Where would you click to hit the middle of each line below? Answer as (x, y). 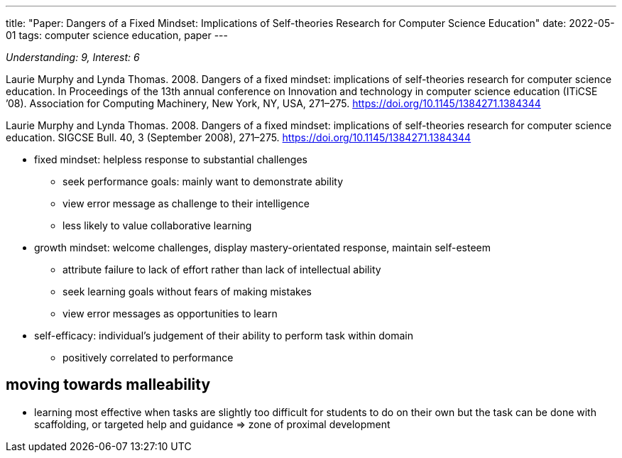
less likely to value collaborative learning (157, 225)
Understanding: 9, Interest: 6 (73, 57)
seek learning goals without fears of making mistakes (187, 291)
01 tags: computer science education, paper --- (117, 35)
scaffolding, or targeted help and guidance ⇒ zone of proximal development (212, 424)
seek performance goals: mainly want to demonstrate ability (203, 181)
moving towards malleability (108, 385)
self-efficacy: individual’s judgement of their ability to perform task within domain (224, 336)
